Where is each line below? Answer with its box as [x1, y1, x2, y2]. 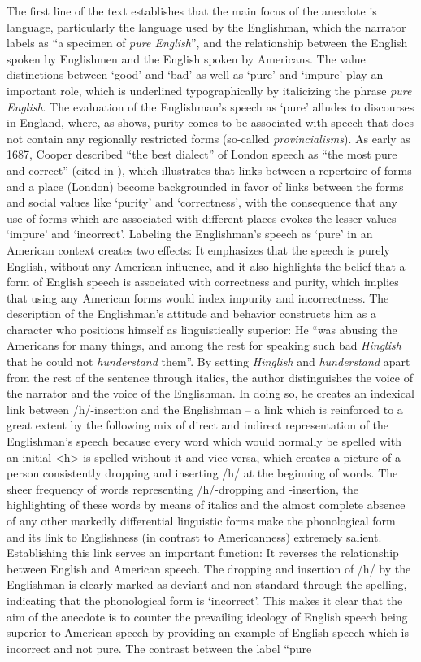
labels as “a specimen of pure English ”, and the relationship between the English [7, 34, 408, 51]
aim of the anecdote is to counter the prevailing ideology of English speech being [7, 608, 408, 625]
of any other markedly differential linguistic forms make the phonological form [7, 512, 396, 529]
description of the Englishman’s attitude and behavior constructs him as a [7, 305, 377, 322]
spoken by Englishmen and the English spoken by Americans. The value [7, 50, 366, 67]
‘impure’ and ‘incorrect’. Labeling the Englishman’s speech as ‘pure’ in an [7, 225, 373, 242]
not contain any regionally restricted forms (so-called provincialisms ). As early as [7, 129, 410, 146]
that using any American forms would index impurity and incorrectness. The [7, 289, 389, 306]
